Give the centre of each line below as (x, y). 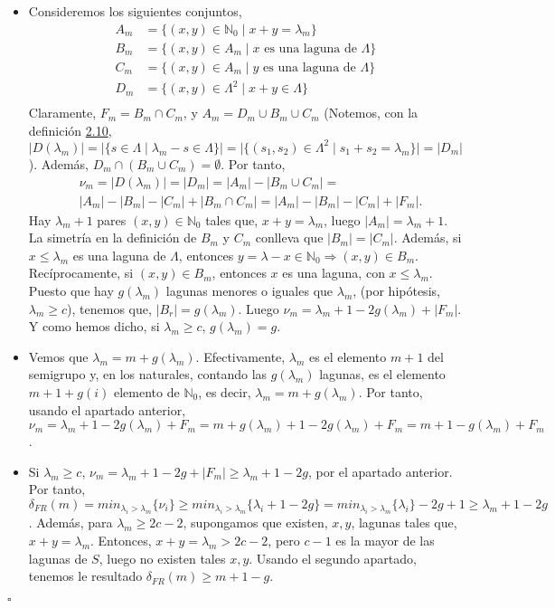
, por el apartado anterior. (380, 471)
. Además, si (428, 237)
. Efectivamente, (240, 356)
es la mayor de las (385, 540)
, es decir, (225, 391)
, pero (284, 540)
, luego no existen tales (162, 558)
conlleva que (289, 237)
